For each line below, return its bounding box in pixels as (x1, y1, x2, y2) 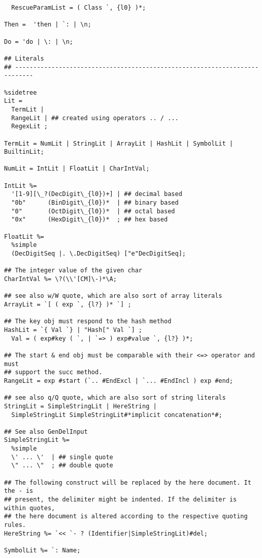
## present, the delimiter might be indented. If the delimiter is (4, 496, 237, 504)
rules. (4, 521, 26, 529)
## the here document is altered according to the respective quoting (4, 513, 248, 520)
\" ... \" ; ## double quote (11, 462, 113, 469)
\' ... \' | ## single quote (11, 453, 113, 461)
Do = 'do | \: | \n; (4, 38, 74, 45)
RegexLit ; (11, 123, 48, 130)
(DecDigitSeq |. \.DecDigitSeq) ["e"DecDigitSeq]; (11, 250, 186, 258)
